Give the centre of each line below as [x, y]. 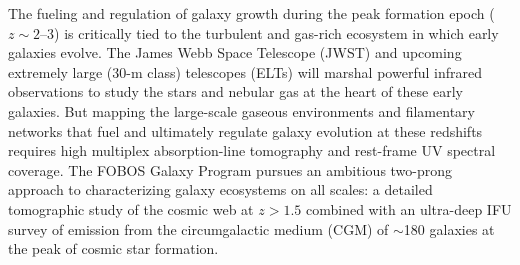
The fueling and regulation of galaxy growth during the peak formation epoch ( [251, 13]
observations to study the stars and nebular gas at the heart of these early [235, 91]
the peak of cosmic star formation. [113, 248]
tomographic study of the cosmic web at [131, 208]
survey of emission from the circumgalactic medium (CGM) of [198, 228]
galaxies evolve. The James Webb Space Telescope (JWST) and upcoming [235, 52]
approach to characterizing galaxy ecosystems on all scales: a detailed [220, 189]
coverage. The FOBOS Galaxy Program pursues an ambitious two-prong [230, 169]
